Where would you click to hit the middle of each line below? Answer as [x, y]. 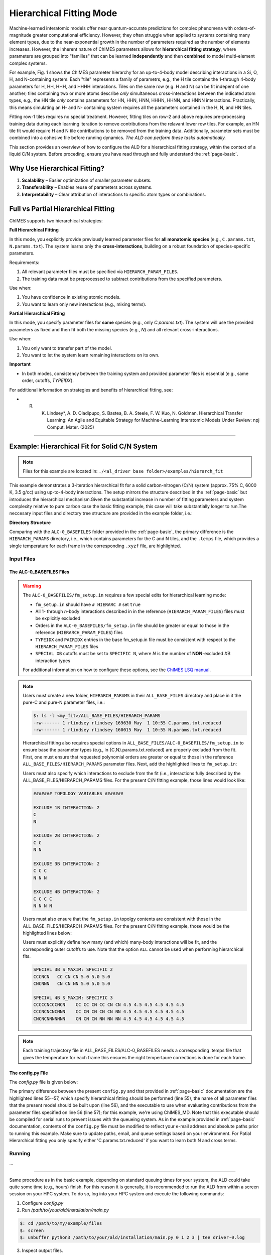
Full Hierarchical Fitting [34, 230]
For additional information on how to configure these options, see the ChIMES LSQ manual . [117, 670]
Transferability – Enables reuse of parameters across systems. [87, 187]
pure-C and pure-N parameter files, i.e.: [64, 702]
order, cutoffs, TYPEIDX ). [48, 381]
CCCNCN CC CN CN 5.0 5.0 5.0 [72, 977]
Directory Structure [30, 523]
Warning [32, 586]
